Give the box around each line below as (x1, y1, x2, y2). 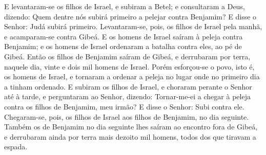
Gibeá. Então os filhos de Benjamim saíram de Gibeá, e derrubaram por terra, (4, 51, 251, 61)
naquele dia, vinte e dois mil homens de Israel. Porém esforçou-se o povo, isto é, (4, 61, 255, 72)
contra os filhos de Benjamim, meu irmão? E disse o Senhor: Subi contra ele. (4, 101, 244, 112)
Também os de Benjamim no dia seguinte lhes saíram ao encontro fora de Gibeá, (4, 121, 258, 132)
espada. (4, 141, 28, 152)
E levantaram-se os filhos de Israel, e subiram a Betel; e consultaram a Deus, (4, 1, 245, 11)
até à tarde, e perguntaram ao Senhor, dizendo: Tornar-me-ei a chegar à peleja (4, 91, 251, 102)
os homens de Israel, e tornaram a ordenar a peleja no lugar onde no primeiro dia (4, 71, 260, 82)
